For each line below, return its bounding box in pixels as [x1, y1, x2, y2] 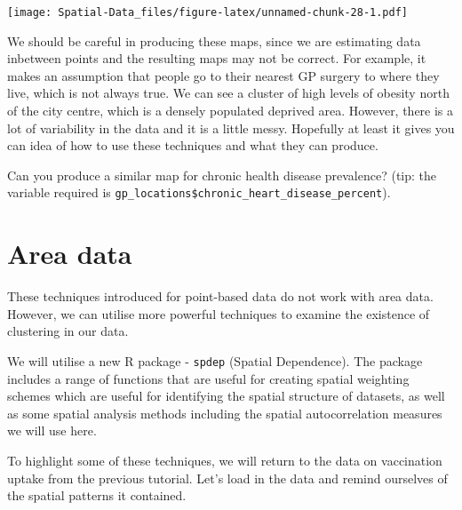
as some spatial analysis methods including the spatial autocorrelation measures [7, 403, 442, 422]
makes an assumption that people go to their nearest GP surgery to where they [7, 66, 440, 84]
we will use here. [7, 421, 97, 440]
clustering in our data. [7, 322, 129, 340]
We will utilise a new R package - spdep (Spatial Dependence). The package [7, 351, 423, 370]
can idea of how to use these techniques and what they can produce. [7, 136, 378, 155]
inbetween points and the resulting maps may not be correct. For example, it [7, 49, 426, 68]
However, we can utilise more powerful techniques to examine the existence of [7, 304, 430, 323]
